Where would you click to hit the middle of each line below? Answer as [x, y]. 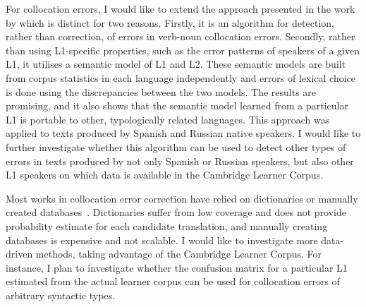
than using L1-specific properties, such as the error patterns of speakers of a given [183, 50]
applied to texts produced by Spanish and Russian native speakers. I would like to [183, 133]
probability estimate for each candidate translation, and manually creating [167, 225]
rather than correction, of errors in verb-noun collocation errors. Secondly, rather [181, 36]
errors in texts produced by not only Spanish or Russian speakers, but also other [180, 161]
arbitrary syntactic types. [61, 295]
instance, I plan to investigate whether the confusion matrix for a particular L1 [177, 267]
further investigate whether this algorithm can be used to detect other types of [176, 146]
